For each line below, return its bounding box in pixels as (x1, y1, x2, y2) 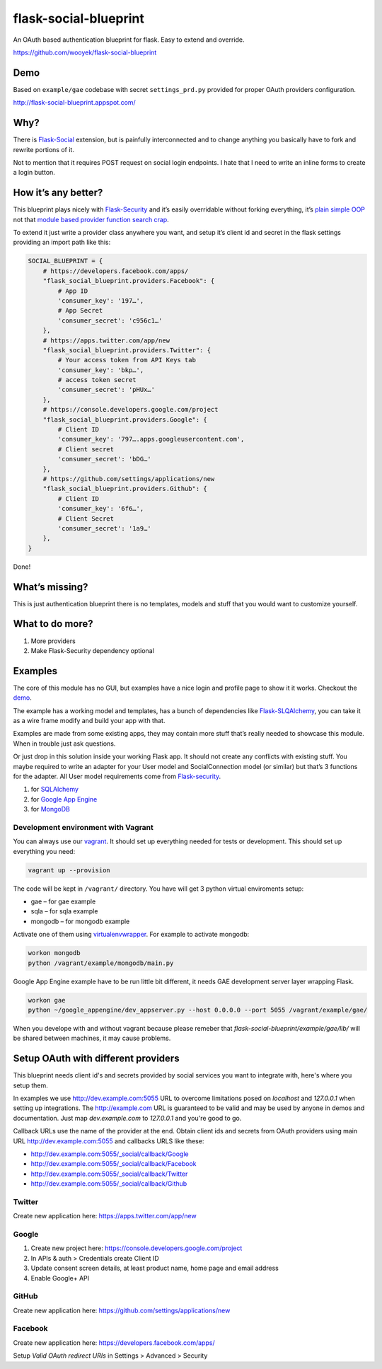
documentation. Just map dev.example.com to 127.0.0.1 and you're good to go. (13, 1114, 242, 1122)
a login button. (13, 168, 56, 177)
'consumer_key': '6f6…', (57, 504, 144, 513)
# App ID (57, 287, 88, 295)
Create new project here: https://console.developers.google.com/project (30, 1244, 243, 1252)
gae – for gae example (30, 897, 96, 906)
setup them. (13, 1081, 49, 1090)
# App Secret (57, 306, 103, 315)
